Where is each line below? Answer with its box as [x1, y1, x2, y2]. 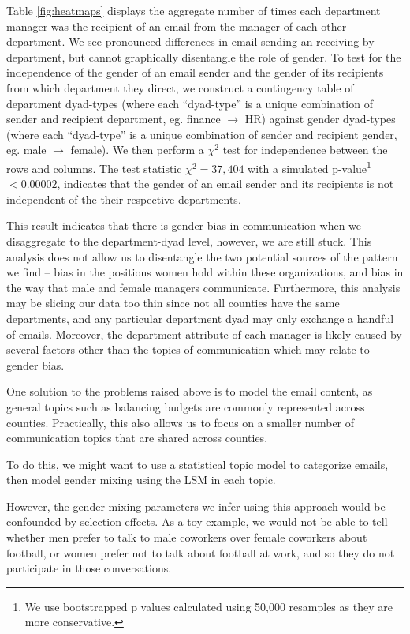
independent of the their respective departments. [6, 190, 241, 207]
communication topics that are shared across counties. [6, 430, 268, 446]
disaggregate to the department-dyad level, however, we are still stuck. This [6, 232, 372, 249]
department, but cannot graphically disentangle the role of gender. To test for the [6, 48, 401, 65]
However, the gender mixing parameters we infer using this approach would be [6, 497, 386, 514]
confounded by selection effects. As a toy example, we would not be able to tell [6, 513, 388, 530]
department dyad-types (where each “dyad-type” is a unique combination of [6, 95, 373, 111]
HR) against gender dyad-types [244, 111, 396, 127]
